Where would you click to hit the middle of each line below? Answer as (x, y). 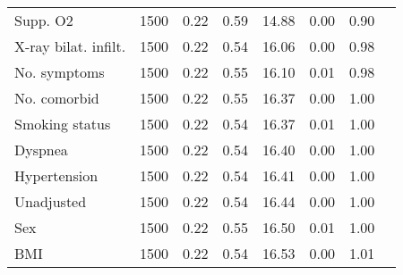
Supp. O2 (44, 20)
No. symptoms (60, 72)
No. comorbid (57, 98)
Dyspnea (41, 150)
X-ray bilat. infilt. (70, 46)
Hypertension (56, 175)
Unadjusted (51, 201)
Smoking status (63, 124)
